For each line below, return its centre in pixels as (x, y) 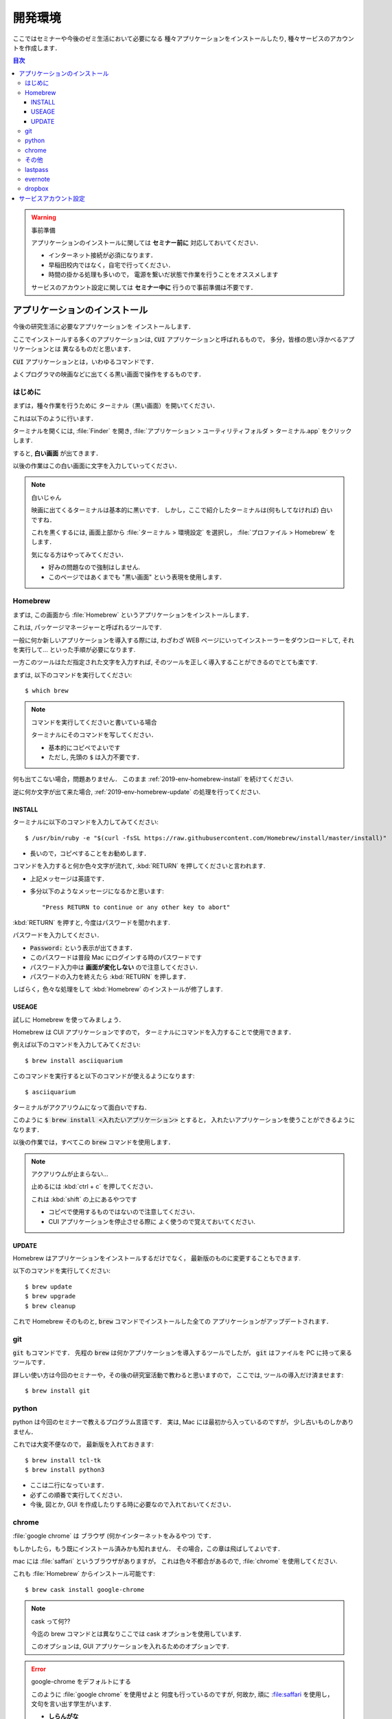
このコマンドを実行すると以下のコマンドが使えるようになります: (104, 1076)
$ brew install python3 (65, 1469)
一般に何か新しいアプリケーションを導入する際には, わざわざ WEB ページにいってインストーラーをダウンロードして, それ (184, 640)
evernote (38, 179)
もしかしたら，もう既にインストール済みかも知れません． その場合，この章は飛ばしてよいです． (148, 1548)
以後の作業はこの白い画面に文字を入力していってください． (97, 466)
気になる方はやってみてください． (79, 554)
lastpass (37, 169)
